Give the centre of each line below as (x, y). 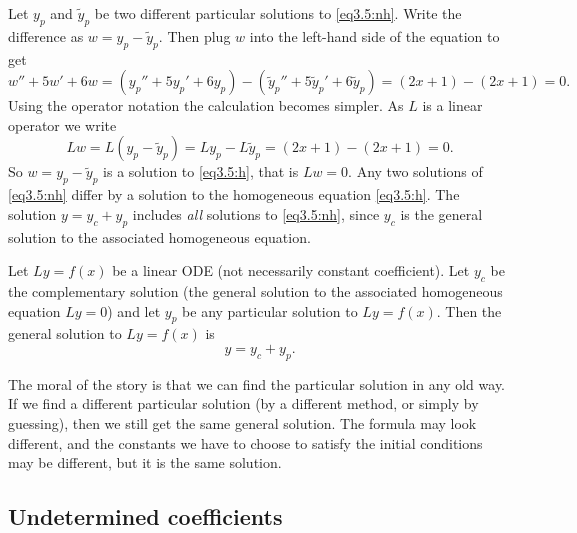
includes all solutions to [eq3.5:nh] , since (256, 213)
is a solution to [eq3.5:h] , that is (201, 171)
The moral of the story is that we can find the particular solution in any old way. (257, 383)
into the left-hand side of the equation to (374, 35)
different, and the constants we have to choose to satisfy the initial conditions (245, 442)
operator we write (62, 124)
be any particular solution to (270, 310)
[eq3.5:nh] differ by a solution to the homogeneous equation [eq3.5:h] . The (234, 194)
